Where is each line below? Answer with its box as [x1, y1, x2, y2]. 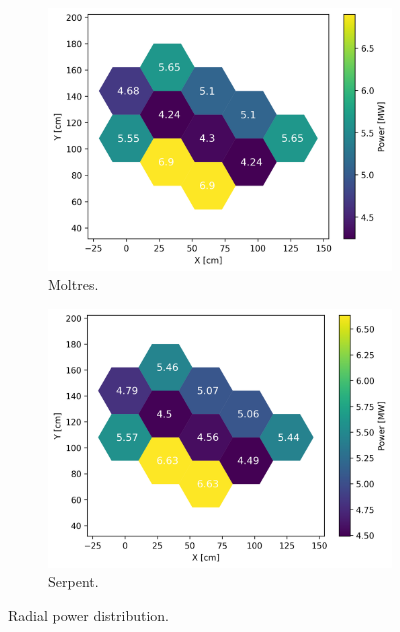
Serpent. [48, 571, 99, 592]
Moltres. [48, 274, 99, 295]
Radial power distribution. [8, 604, 169, 625]
